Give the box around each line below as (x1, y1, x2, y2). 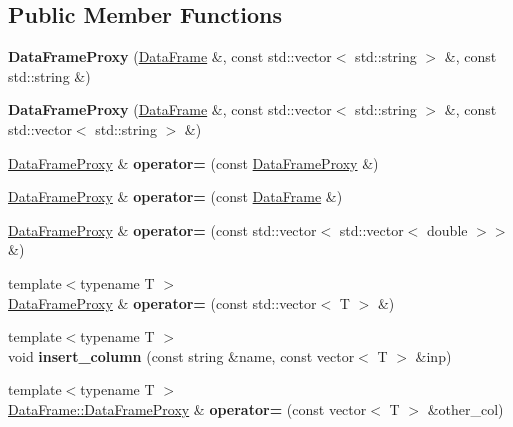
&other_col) (427, 398, 504, 419)
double (427, 219, 468, 240)
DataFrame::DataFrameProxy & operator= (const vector (8, 398, 367, 419)
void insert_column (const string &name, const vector (8, 345, 355, 366)
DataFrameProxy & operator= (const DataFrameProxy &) (8, 152, 379, 173)
